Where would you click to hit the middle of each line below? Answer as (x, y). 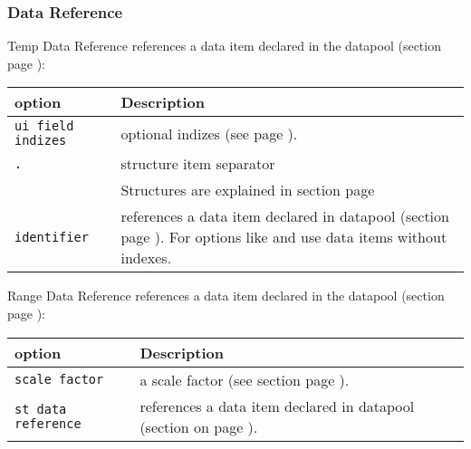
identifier (52, 237)
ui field (44, 126)
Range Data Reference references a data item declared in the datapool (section (226, 296)
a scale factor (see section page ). (245, 379)
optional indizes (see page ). (209, 133)
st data (41, 409)
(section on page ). (199, 426)
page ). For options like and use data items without (284, 237)
